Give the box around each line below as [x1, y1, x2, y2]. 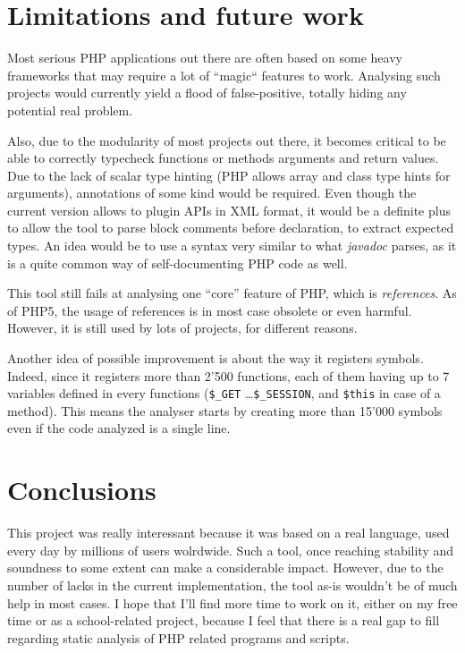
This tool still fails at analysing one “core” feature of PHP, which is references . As [7, 284, 457, 302]
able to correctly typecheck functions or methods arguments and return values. [7, 148, 439, 167]
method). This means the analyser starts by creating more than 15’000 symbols [7, 401, 443, 420]
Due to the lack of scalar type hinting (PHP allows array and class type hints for [7, 165, 451, 184]
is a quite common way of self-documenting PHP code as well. [7, 253, 348, 272]
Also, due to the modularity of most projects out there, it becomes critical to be [7, 131, 446, 149]
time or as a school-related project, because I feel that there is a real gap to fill [7, 611, 440, 630]
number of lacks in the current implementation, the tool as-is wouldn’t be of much [7, 575, 458, 594]
